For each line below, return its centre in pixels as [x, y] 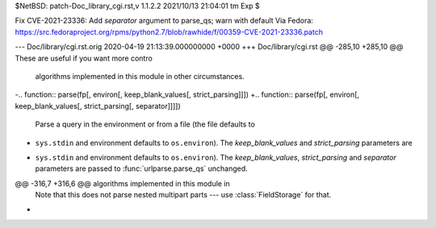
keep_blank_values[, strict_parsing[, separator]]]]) [98, 106]
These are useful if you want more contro [84, 58]
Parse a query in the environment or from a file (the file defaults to [145, 124]
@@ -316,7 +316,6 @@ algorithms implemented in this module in [122, 183]
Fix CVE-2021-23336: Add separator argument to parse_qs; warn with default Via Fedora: [164, 21]
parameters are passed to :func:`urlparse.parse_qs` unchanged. [141, 168]
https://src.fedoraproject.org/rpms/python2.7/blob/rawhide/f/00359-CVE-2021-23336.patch [169, 31]
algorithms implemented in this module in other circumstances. [140, 76]
